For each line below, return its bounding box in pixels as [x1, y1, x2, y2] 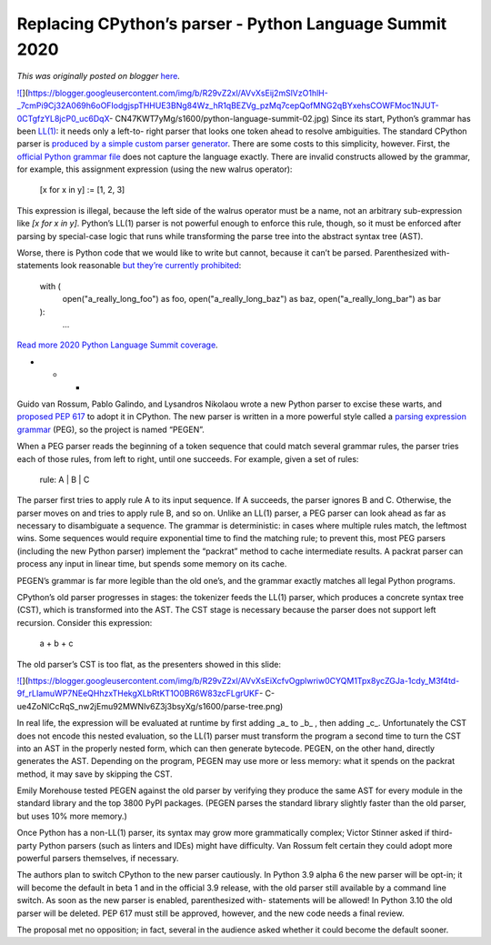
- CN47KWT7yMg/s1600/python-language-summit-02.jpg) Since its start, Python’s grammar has [109, 113, 472, 124]
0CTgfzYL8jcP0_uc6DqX [16, 113, 110, 124]
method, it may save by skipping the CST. [16, 769, 173, 779]
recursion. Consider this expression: [16, 617, 153, 628]
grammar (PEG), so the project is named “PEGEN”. [16, 424, 205, 435]
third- [431, 828, 454, 839]
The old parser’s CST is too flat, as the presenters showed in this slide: [16, 658, 282, 669]
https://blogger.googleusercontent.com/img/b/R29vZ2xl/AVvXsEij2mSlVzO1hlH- [27, 87, 329, 98]
